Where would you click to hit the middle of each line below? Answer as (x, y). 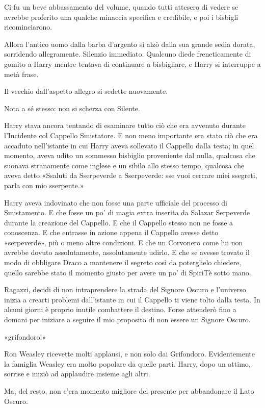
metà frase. (21, 74)
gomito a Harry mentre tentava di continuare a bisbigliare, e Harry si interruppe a (132, 63)
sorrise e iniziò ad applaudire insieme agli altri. (77, 374)
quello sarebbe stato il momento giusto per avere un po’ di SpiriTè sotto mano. (128, 272)
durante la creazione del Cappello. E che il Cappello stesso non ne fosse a (119, 222)
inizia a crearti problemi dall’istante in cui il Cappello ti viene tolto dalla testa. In (132, 299)
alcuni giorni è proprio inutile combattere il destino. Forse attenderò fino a (120, 309)
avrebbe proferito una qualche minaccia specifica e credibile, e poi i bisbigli (121, 17)
